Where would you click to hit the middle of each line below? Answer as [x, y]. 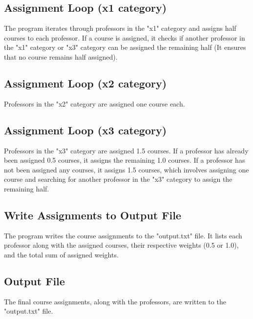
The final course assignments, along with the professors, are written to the [115, 301]
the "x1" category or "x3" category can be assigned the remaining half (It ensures [125, 47]
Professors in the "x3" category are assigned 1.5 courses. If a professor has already [126, 150]
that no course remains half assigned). [61, 56]
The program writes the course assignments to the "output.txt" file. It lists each [123, 235]
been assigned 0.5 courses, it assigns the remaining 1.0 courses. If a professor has [125, 160]
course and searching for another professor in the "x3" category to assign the [118, 179]
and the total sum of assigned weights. [61, 254]
